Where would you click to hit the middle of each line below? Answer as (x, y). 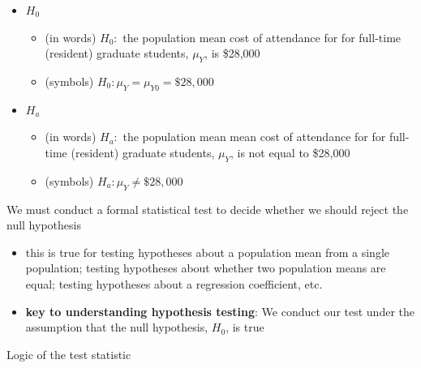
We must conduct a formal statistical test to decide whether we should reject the (208, 209)
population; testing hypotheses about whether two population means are (206, 268)
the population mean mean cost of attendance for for (254, 137)
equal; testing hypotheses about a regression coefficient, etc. (174, 283)
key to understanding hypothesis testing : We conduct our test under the (220, 311)
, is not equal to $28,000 (290, 152)
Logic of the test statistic (69, 354)
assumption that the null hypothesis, (117, 327)
